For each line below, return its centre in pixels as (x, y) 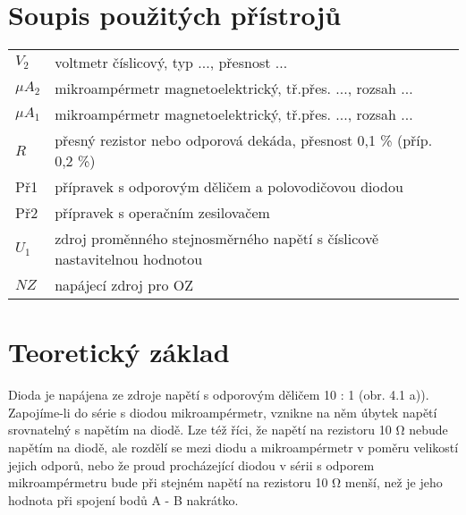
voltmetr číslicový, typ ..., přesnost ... (171, 63)
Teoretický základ (119, 352)
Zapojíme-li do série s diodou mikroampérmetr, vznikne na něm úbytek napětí (223, 412)
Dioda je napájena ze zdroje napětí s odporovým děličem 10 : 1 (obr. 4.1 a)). (219, 395)
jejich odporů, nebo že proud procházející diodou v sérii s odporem (191, 464)
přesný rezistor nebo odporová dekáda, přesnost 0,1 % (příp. (244, 140)
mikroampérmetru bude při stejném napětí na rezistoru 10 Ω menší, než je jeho (225, 482)
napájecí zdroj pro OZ (124, 285)
